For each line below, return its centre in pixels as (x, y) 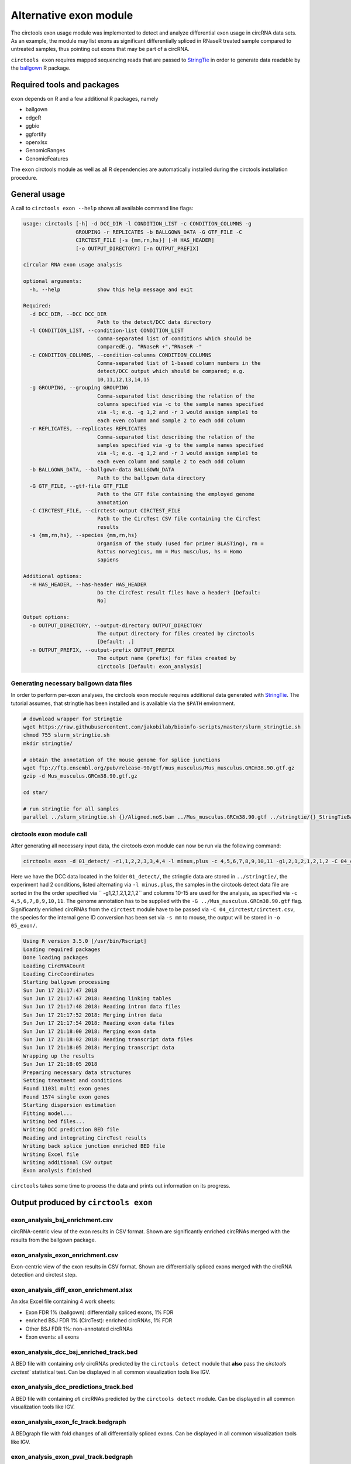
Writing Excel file (51, 1154)
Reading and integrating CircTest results (85, 1138)
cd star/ (36, 793)
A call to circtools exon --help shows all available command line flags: (102, 208)
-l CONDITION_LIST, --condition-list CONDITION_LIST (106, 330)
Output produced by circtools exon (82, 1203)
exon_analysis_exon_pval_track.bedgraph (72, 1457)
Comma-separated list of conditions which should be (174, 338)
